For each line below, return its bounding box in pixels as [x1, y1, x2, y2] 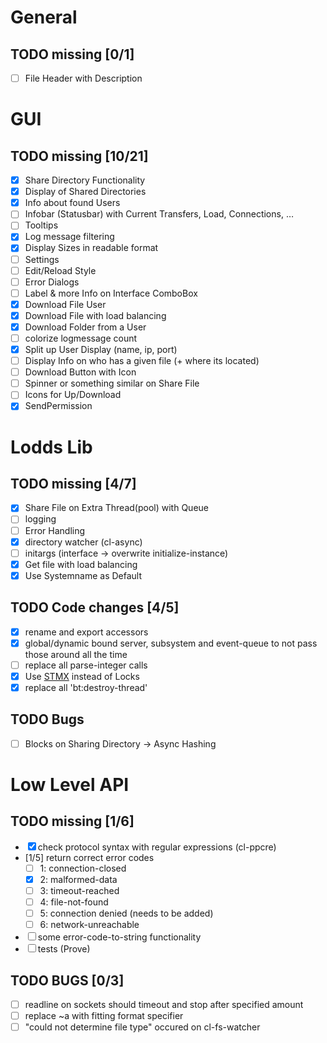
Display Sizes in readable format [24, 242, 159, 254]
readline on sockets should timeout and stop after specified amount [24, 999, 304, 1010]
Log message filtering [24, 231, 115, 243]
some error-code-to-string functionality [37, 931, 202, 943]
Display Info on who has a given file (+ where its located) [24, 355, 260, 367]
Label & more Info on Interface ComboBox [24, 287, 198, 299]
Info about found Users [24, 197, 121, 209]
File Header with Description [24, 72, 143, 84]
